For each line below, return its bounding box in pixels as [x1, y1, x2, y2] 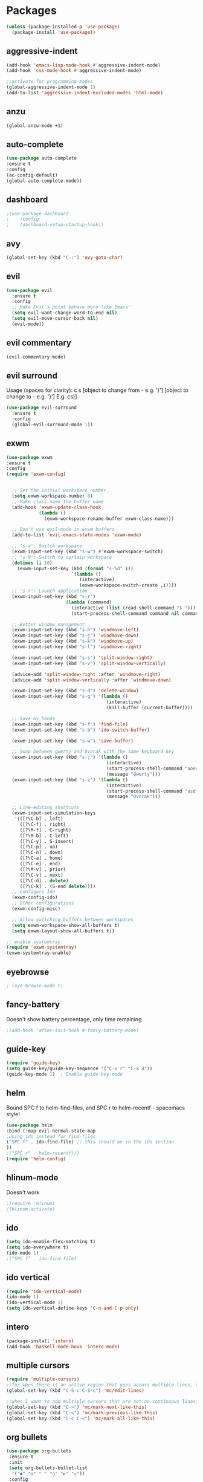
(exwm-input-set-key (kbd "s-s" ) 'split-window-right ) [11, 654, 153, 661]
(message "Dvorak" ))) [106, 793, 161, 800]
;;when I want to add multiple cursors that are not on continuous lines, [6, 1399, 199, 1405]
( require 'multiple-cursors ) [6, 1376, 80, 1382]
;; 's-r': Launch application [11, 588, 88, 594]
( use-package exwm [6, 454, 53, 460]
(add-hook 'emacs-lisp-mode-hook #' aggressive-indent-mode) [6, 62, 161, 68]
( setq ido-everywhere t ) [6, 1244, 69, 1250]
